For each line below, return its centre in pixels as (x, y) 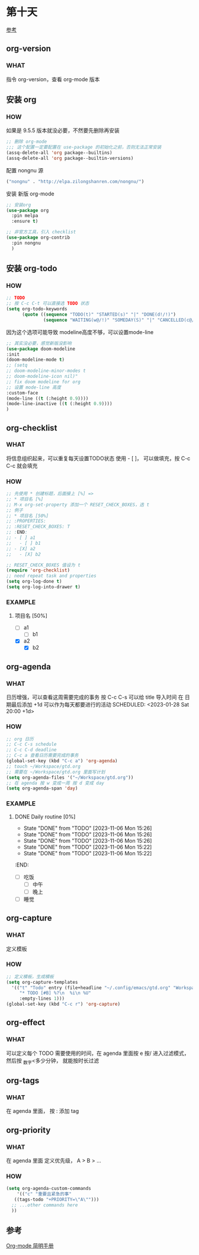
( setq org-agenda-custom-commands (49, 1189)
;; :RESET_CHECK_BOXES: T (38, 527)
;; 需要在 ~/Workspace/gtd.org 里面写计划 (56, 772)
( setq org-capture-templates (42, 982)
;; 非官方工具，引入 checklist (41, 232)
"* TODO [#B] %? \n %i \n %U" (55, 993)
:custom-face (22, 393)
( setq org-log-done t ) (34, 582)
